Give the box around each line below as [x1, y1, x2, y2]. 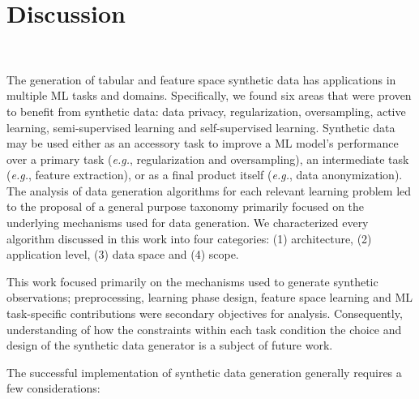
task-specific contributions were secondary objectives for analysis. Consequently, [6, 305, 403, 322]
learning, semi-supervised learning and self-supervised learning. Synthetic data [6, 118, 395, 135]
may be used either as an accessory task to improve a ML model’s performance [6, 135, 399, 152]
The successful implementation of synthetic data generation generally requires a [6, 363, 402, 380]
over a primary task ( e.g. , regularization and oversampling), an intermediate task [6, 150, 409, 167]
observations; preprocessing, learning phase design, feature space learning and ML [6, 289, 413, 306]
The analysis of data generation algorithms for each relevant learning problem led [6, 182, 412, 199]
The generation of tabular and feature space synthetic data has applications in [6, 71, 396, 88]
